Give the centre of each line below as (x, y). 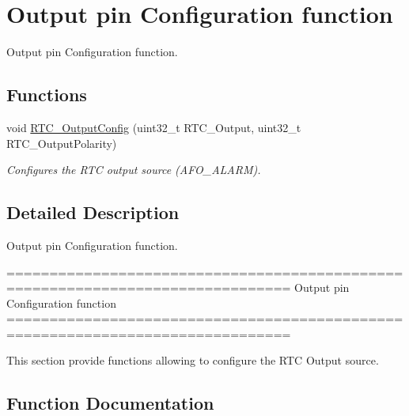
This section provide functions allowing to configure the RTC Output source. (193, 360)
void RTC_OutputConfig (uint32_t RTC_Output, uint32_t (154, 127)
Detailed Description (93, 212)
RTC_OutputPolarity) (62, 143)
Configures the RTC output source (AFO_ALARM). (134, 170)
